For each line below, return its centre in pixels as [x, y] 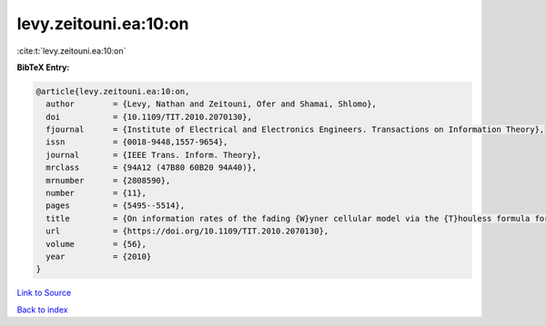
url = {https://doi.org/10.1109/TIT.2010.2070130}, [187, 231]
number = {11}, [96, 193]
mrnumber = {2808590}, [108, 180]
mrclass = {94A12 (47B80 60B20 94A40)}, [152, 168]
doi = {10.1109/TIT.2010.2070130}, [149, 117]
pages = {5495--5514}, [116, 206]
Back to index [42, 310]
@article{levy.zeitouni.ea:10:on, [113, 91]
